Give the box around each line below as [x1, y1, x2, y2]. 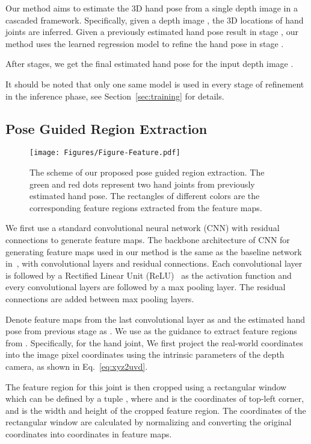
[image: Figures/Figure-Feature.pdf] [29, 148, 180, 157]
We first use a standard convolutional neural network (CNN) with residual [5, 221, 280, 234]
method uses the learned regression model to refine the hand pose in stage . [5, 37, 284, 49]
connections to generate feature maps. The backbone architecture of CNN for [5, 233, 290, 246]
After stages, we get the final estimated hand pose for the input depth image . [5, 57, 294, 70]
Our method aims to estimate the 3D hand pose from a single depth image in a [5, 2, 298, 14]
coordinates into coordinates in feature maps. [5, 427, 172, 440]
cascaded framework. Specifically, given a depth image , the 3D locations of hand [5, 13, 304, 26]
